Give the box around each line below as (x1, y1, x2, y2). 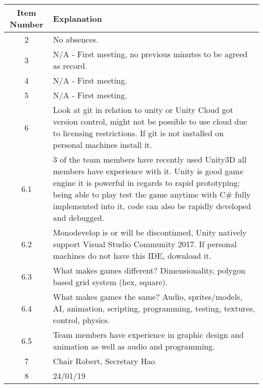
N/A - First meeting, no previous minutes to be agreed (53, 48, 248, 60)
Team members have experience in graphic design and (53, 329, 244, 340)
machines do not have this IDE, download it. (53, 250, 211, 261)
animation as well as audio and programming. (53, 340, 215, 352)
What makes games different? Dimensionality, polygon (53, 264, 245, 276)
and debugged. (53, 212, 105, 223)
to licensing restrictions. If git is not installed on (53, 127, 224, 139)
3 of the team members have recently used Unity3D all (53, 153, 247, 165)
